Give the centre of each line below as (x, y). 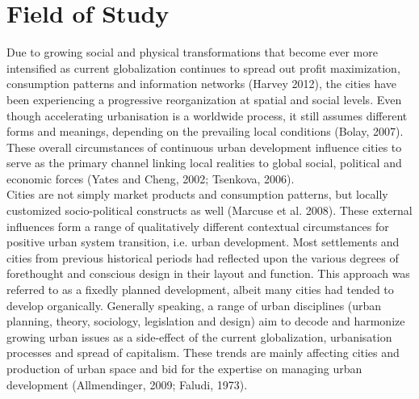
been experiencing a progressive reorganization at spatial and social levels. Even (204, 99)
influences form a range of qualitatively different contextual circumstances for (198, 226)
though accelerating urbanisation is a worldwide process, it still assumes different (207, 115)
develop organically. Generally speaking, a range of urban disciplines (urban (194, 305)
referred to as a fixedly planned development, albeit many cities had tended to (200, 290)
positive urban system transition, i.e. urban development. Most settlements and (203, 242)
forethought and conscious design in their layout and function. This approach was (208, 273)
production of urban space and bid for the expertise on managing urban (184, 368)
